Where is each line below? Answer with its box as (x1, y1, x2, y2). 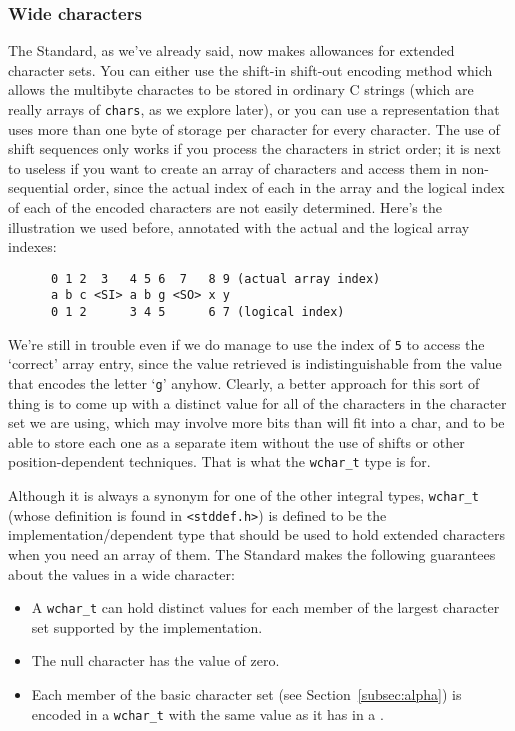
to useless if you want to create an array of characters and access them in (8, 157, 457, 178)
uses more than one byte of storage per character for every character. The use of (8, 118, 500, 139)
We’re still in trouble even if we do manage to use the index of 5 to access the (8, 333, 485, 354)
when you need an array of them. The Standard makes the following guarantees (8, 544, 496, 565)
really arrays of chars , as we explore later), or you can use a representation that (8, 99, 500, 119)
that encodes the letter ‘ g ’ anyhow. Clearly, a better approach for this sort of (8, 373, 480, 394)
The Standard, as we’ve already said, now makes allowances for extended (8, 40, 455, 61)
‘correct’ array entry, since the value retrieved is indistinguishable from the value (8, 353, 502, 374)
